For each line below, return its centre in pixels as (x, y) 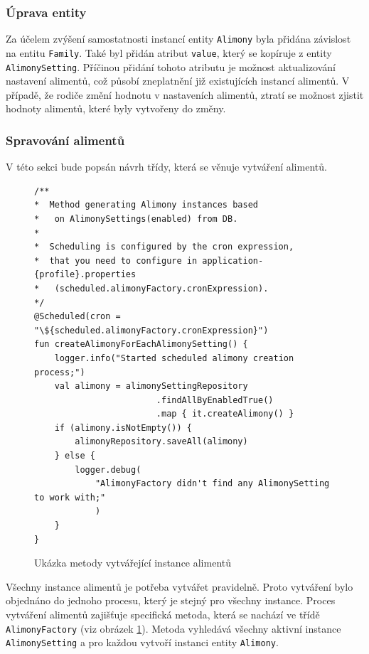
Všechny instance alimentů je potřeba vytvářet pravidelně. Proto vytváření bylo (180, 586)
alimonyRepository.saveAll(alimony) (161, 442)
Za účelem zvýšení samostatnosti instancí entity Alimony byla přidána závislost (178, 39)
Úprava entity (46, 12)
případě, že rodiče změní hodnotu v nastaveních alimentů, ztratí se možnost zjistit (185, 94)
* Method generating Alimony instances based (146, 205)
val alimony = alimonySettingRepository (151, 386)
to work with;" (70, 497)
